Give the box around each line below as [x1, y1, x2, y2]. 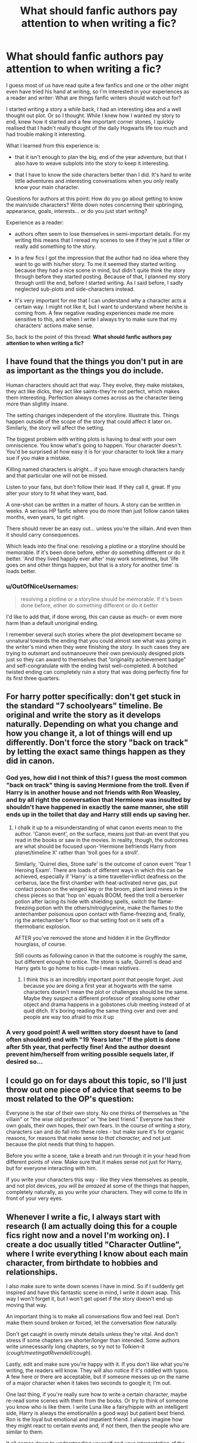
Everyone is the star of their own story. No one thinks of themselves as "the [6, 1109, 189, 1116]
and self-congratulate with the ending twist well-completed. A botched [6, 662, 178, 669]
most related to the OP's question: [6, 1094, 134, 1104]
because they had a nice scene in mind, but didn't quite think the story [14, 267, 186, 274]
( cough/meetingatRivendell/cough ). [6, 1349, 92, 1356]
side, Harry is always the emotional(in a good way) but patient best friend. [6, 1409, 186, 1417]
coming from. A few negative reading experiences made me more [14, 309, 174, 316]
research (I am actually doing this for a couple [6, 1221, 178, 1231]
